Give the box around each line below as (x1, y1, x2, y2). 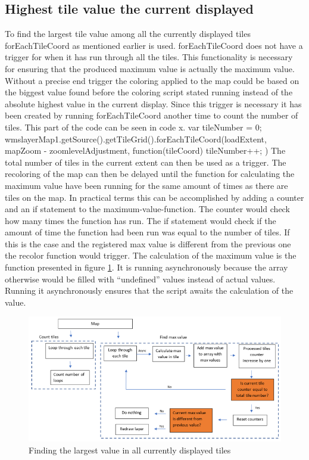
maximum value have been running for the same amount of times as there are (5, 179, 288, 191)
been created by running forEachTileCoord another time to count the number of (5, 109, 298, 122)
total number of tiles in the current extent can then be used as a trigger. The (5, 156, 286, 168)
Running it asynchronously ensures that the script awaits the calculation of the (5, 284, 294, 297)
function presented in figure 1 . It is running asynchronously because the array (5, 261, 288, 273)
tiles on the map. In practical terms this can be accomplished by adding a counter (5, 191, 304, 203)
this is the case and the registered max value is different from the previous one (5, 237, 291, 250)
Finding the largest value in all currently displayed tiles (29, 443, 231, 456)
